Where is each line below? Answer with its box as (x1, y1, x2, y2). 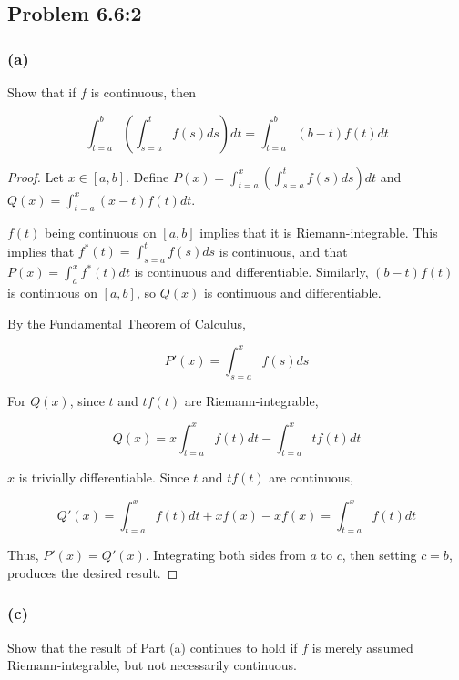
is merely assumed (311, 637, 413, 656)
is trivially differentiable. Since (18, 468, 189, 487)
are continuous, (269, 468, 353, 487)
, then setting (342, 545, 417, 564)
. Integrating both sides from (145, 545, 306, 564)
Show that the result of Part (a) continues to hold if (7, 637, 298, 656)
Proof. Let (7, 167, 64, 186)
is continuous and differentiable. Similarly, (134, 262, 369, 281)
